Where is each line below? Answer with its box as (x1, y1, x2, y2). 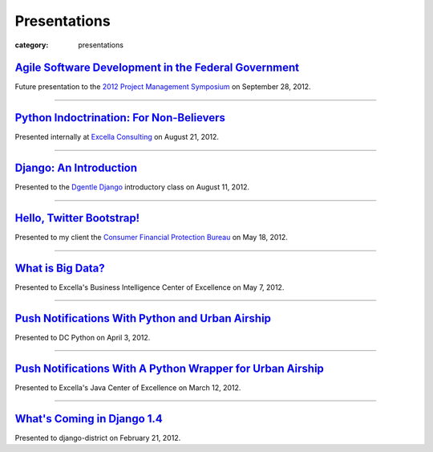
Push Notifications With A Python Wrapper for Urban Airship (14, 361, 325, 375)
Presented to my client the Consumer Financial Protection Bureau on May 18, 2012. (14, 233, 289, 242)
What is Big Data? (14, 261, 106, 275)
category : (14, 40, 49, 50)
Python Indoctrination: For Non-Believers (14, 111, 226, 124)
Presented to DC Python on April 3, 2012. (14, 332, 151, 342)
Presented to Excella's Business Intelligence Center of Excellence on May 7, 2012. (14, 283, 285, 292)
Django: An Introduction (14, 161, 138, 175)
